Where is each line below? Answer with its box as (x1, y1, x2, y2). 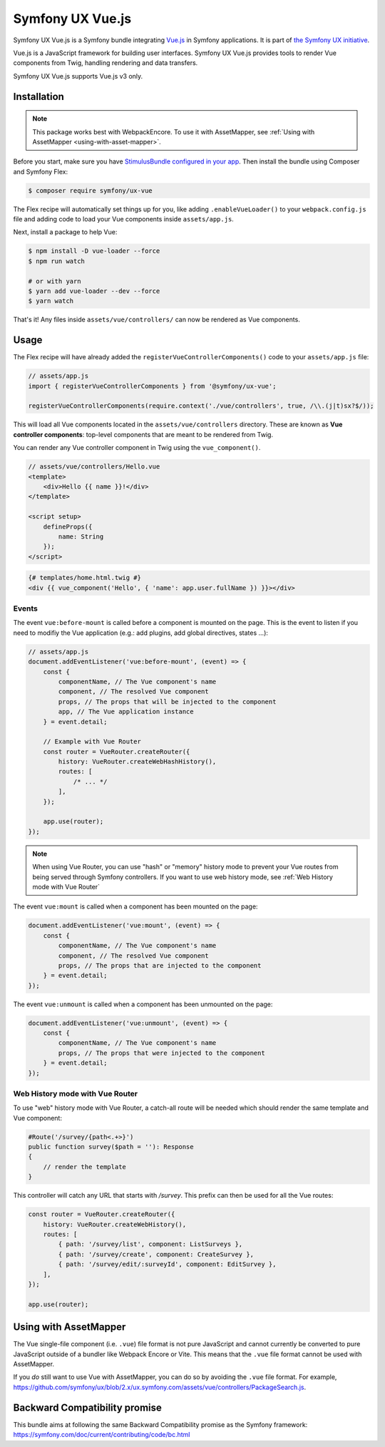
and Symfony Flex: (13, 167, 68, 176)
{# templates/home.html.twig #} (28, 574, 142, 582)
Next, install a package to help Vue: (13, 228, 118, 236)
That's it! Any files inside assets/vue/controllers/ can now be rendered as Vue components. (13, 315, 301, 324)
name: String (58, 532, 104, 541)
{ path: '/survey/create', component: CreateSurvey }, (58, 1250, 255, 1258)
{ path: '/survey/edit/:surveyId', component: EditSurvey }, (58, 1261, 277, 1268)
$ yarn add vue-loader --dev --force (28, 286, 160, 295)
